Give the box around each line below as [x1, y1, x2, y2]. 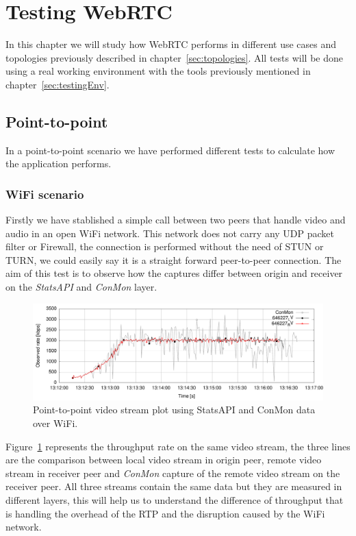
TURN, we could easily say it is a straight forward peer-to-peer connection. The [5, 252, 342, 267]
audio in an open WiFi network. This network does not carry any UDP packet [5, 226, 335, 240]
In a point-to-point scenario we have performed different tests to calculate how [5, 143, 335, 157]
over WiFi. [33, 416, 78, 430]
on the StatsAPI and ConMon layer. [5, 280, 157, 294]
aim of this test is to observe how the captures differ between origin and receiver [5, 266, 343, 280]
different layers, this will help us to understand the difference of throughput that [5, 493, 344, 507]
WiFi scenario [5, 185, 84, 202]
